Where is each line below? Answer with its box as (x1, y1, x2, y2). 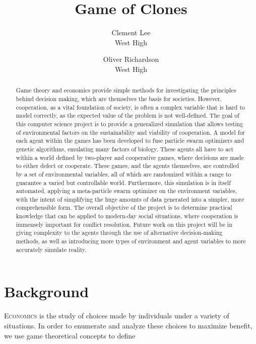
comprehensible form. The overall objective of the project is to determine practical (16, 203, 232, 212)
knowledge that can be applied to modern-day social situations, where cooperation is (16, 212, 238, 220)
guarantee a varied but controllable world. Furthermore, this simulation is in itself (16, 178, 231, 187)
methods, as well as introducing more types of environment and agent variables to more (16, 237, 246, 245)
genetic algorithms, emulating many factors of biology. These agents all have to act (16, 144, 234, 153)
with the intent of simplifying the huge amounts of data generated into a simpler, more (16, 195, 244, 203)
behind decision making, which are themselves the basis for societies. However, (16, 94, 222, 103)
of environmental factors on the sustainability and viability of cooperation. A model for (16, 128, 245, 136)
